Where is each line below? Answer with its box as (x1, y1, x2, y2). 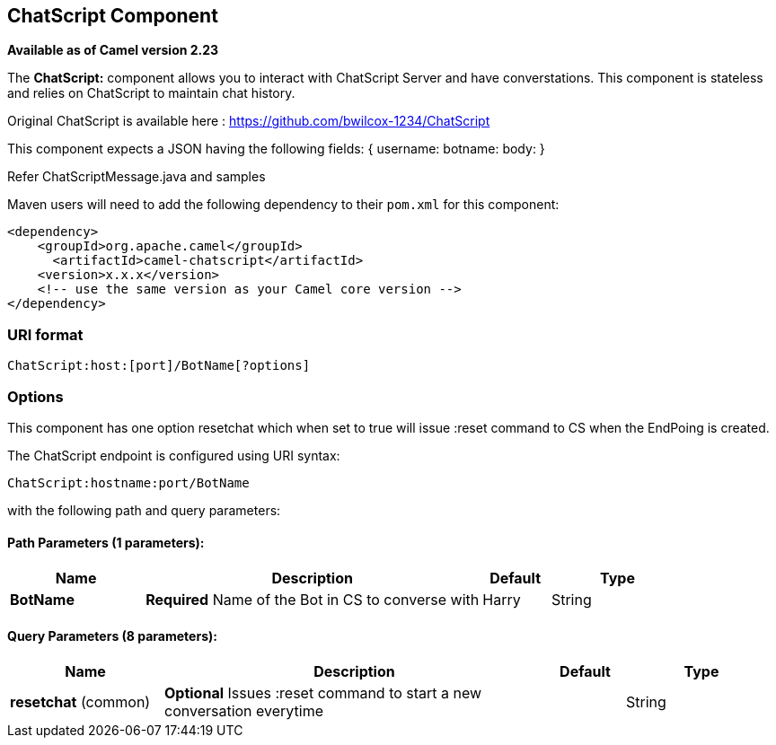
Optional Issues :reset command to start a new (164, 684, 482, 703)
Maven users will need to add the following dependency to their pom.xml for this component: (7, 197, 560, 213)
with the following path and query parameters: (7, 502, 281, 518)
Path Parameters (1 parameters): (7, 534, 205, 550)
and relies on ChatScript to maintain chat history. (7, 85, 295, 101)
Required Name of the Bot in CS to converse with (145, 591, 480, 609)
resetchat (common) (10, 693, 151, 712)
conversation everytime (164, 702, 324, 721)
